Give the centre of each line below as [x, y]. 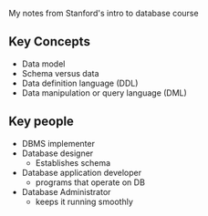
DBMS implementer [58, 143]
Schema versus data [60, 73]
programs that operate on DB [90, 182]
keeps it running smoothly [84, 201]
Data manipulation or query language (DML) [104, 93]
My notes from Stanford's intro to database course [104, 13]
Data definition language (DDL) [80, 83]
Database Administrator [66, 191]
